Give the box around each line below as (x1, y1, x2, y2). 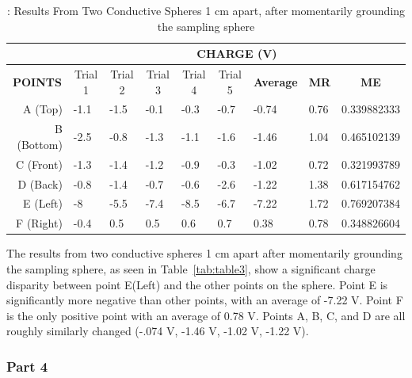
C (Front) (15, 155, 63, 172)
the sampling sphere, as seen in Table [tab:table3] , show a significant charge (6, 260, 376, 277)
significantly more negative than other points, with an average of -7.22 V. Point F (6, 292, 403, 308)
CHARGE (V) (196, 45, 277, 62)
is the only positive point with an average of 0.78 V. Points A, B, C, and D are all (6, 307, 406, 323)
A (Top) (23, 101, 63, 117)
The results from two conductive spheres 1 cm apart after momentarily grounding (6, 245, 402, 262)
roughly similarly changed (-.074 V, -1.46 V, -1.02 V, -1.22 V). (6, 323, 309, 339)
